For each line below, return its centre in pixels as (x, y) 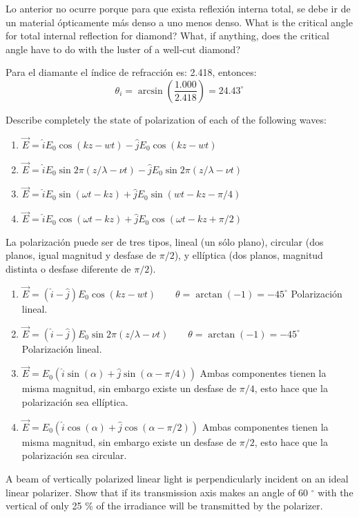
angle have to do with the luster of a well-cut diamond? (123, 49)
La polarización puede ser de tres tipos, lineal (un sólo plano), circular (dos (165, 241)
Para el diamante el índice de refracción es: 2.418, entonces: (131, 72)
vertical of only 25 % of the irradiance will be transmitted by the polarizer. (164, 506)
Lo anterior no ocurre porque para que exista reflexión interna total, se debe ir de (178, 8)
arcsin (150, 91)
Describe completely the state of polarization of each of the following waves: (166, 119)
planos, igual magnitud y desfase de (81, 255)
